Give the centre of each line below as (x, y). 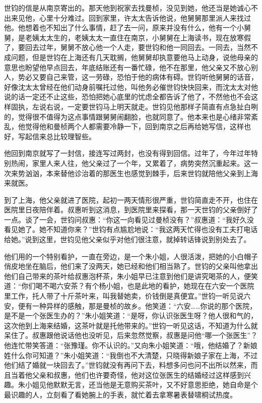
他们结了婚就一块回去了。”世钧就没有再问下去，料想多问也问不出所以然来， (127, 365)
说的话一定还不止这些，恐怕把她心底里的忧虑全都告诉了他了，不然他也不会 (127, 97)
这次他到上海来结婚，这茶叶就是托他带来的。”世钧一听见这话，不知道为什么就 (131, 325)
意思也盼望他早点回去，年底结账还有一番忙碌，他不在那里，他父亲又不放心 (127, 67)
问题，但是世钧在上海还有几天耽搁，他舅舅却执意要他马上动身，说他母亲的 (134, 57)
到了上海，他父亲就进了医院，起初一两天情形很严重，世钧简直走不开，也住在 (131, 199)
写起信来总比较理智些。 (57, 136)
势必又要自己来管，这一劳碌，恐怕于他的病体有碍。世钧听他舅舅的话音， (138, 77)
